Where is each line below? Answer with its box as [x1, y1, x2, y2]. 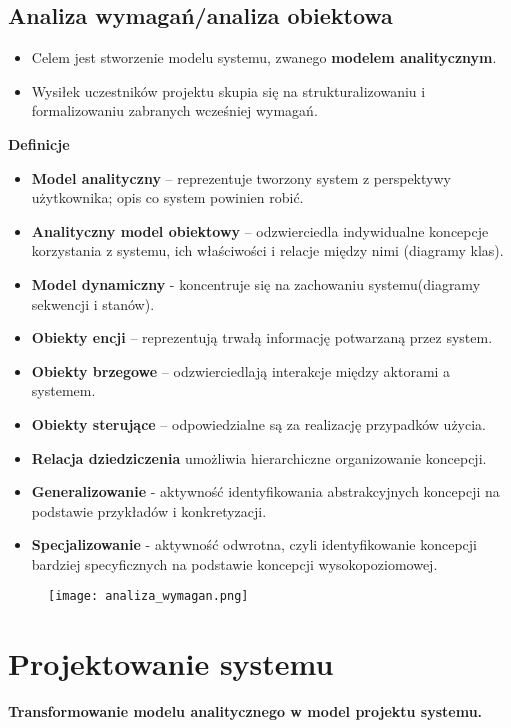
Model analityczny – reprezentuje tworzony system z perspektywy [31, 167, 451, 188]
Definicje [8, 133, 70, 154]
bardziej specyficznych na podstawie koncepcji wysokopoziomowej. [31, 553, 438, 574]
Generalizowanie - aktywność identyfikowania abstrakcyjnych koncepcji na [31, 481, 500, 502]
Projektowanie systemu [8, 643, 334, 684]
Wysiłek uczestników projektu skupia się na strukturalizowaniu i [31, 80, 426, 101]
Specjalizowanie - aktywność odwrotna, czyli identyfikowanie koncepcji [31, 534, 478, 555]
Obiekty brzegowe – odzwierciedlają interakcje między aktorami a [31, 360, 451, 381]
